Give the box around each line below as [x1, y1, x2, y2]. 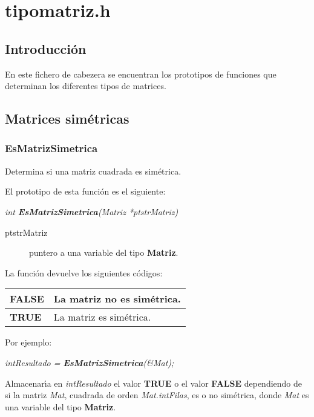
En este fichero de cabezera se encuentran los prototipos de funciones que [5, 67, 276, 80]
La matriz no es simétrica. [53, 292, 181, 306]
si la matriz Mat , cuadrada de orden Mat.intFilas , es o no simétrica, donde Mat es [5, 389, 309, 401]
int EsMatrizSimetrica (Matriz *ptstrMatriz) [5, 205, 178, 218]
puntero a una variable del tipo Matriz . [29, 246, 178, 259]
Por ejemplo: [5, 336, 52, 349]
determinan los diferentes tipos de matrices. [5, 79, 166, 92]
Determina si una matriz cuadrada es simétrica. [5, 164, 182, 177]
